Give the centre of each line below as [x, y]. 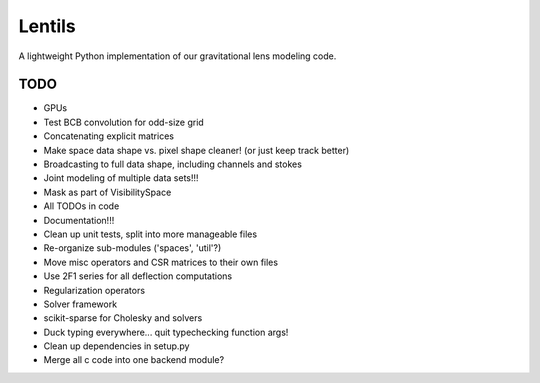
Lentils [47, 26]
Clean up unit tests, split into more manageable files [150, 234]
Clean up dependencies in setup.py [116, 346]
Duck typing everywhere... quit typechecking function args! [166, 332]
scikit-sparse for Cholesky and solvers [123, 318]
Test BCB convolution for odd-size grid [123, 122]
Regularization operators [94, 290]
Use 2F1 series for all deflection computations [138, 276]
